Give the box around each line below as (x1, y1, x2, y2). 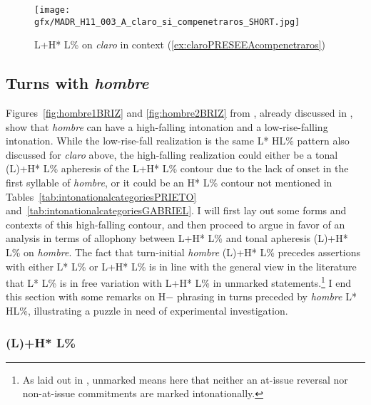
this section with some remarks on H (6, 289, 166, 304)
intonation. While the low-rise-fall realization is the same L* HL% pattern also (6, 133, 350, 148)
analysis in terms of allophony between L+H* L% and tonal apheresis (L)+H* (6, 231, 348, 246)
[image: (34, 5, 71, 15)
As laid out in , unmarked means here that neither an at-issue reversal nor (22, 372, 348, 386)
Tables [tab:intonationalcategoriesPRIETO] (6, 189, 197, 204)
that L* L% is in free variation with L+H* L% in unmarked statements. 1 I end (6, 273, 352, 290)
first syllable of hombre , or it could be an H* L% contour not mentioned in (6, 175, 332, 190)
